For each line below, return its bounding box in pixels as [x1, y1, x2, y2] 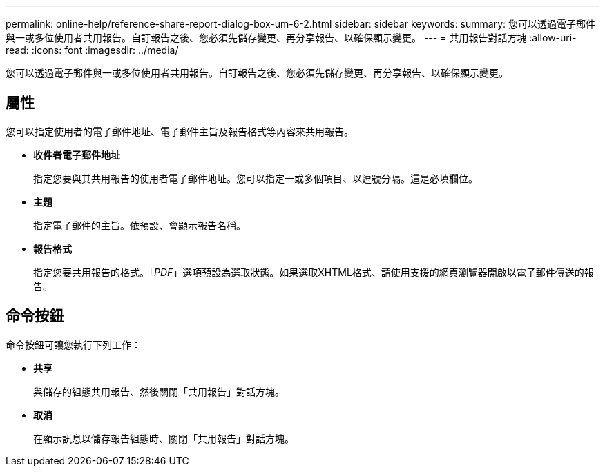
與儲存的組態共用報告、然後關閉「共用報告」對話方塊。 [33, 385, 285, 397]
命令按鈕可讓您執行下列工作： [6, 338, 141, 351]
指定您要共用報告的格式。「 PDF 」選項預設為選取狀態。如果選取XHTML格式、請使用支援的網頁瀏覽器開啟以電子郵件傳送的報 [33, 266, 594, 278]
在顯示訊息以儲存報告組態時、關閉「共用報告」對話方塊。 [33, 432, 294, 444]
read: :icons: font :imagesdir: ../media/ [6, 44, 179, 56]
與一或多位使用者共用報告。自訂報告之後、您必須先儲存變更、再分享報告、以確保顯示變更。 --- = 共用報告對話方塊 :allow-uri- [6, 32, 577, 43]
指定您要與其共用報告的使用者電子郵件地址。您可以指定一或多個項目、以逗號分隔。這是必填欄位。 [33, 172, 478, 184]
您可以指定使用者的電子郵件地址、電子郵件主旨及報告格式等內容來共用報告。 [6, 125, 354, 137]
